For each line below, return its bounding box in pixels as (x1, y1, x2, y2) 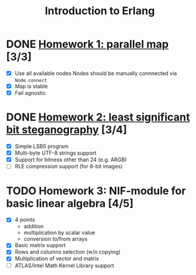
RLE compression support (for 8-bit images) (14, 163, 123, 170)
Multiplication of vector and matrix (14, 255, 99, 262)
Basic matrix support (14, 242, 66, 249)
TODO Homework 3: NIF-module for (6, 184, 186, 197)
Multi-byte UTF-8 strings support (14, 149, 97, 156)
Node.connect (14, 78, 48, 84)
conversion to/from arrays (23, 235, 88, 242)
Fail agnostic (14, 89, 46, 97)
